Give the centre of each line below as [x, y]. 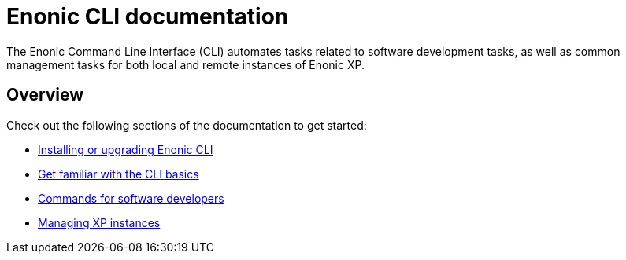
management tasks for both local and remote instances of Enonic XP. [185, 64]
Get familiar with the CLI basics [119, 174]
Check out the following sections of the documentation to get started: [187, 125]
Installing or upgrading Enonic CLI [126, 149]
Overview [45, 95]
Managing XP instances [99, 222]
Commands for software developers [131, 198]
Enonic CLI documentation [148, 16]
